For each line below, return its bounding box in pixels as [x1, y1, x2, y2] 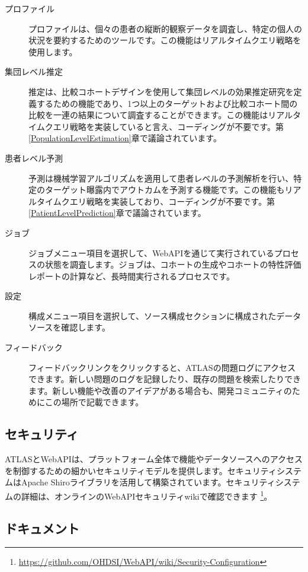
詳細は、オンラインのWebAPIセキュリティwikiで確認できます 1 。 [21, 488, 272, 502]
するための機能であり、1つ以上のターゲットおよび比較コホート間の [36, 97, 298, 109]
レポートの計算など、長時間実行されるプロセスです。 [28, 269, 235, 282]
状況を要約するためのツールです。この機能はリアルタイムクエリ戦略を [28, 34, 301, 46]
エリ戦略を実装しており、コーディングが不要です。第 [69, 195, 275, 207]
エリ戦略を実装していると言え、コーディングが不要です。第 [53, 120, 284, 132]
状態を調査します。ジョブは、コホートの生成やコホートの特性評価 [44, 258, 301, 271]
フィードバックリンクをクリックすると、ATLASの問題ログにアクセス [28, 361, 296, 373]
